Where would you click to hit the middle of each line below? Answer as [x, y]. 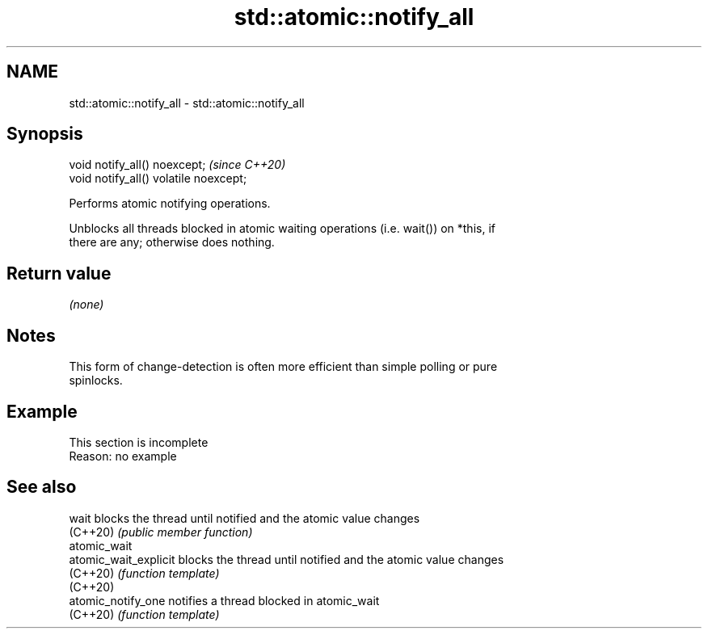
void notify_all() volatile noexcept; [158, 179]
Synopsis [45, 134]
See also [42, 487]
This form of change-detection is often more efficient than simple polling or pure [283, 367]
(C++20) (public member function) [161, 532]
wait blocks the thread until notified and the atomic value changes [244, 518]
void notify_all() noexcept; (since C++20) [177, 165]
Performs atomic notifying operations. [170, 204]
